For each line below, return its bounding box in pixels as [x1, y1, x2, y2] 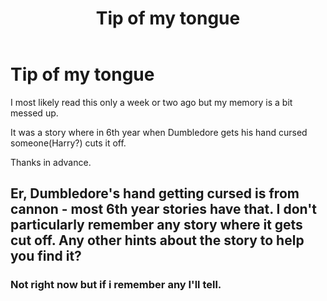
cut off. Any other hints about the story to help [10, 232, 305, 249]
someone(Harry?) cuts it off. [10, 137, 127, 149]
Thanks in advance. [10, 156, 92, 168]
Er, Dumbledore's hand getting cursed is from [10, 185, 300, 202]
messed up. [10, 107, 59, 119]
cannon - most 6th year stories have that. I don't [10, 201, 317, 218]
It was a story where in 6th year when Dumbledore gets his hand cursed [10, 126, 308, 138]
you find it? [10, 248, 82, 265]
